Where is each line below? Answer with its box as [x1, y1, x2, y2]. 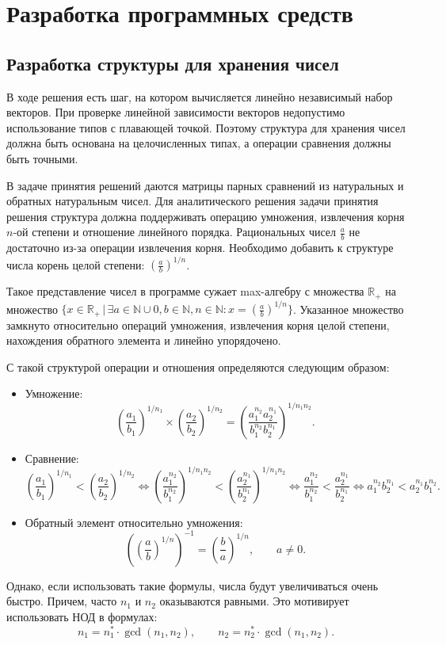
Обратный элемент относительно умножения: [25, 513, 243, 530]
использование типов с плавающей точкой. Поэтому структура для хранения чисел [6, 119, 406, 135]
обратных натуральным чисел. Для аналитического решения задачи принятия [6, 193, 379, 209]
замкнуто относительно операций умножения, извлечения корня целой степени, [6, 316, 390, 333]
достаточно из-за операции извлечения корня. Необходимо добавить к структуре [6, 239, 394, 256]
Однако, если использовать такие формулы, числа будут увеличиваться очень [6, 577, 379, 593]
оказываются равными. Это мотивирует [159, 593, 349, 609]
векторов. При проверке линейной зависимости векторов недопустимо [6, 104, 345, 120]
